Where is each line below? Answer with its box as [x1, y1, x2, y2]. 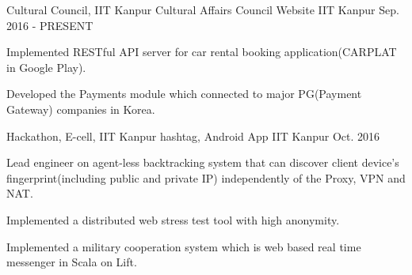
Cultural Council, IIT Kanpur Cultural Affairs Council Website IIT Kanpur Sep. [6, 2, 399, 17]
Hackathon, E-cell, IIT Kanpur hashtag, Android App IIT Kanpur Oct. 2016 [6, 127, 380, 144]
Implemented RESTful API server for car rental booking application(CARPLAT [6, 43, 397, 60]
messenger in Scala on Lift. [6, 254, 137, 270]
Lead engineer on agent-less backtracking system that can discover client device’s [6, 154, 399, 171]
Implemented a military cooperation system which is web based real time [6, 238, 361, 254]
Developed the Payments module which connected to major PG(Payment [6, 85, 362, 102]
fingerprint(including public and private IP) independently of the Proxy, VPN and [6, 169, 406, 186]
